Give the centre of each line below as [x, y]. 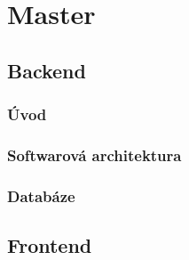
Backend [47, 70]
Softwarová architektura [94, 154]
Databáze [41, 195]
